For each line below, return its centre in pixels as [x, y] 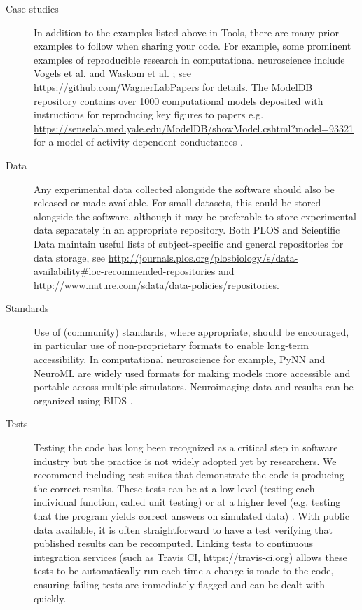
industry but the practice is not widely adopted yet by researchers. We [185, 461]
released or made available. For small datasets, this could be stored [177, 203]
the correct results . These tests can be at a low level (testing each [174, 488]
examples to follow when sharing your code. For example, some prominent [193, 46]
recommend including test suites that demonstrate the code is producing [189, 475]
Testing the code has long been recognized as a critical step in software [186, 447]
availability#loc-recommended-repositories [125, 271]
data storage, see [70, 257]
